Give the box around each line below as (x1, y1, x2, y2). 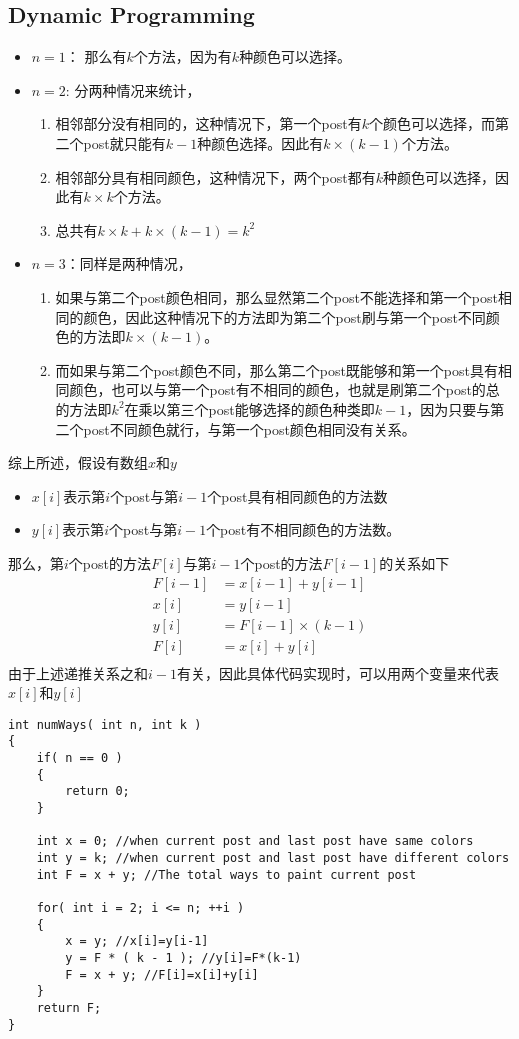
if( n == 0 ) (36, 751, 123, 766)
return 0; (65, 784, 130, 799)
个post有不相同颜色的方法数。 (206, 519, 401, 540)
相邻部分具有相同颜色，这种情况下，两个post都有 (55, 166, 376, 187)
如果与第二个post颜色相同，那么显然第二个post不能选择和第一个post (55, 286, 499, 307)
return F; (36, 1000, 102, 1015)
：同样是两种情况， (65, 253, 192, 274)
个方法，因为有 (133, 46, 232, 67)
